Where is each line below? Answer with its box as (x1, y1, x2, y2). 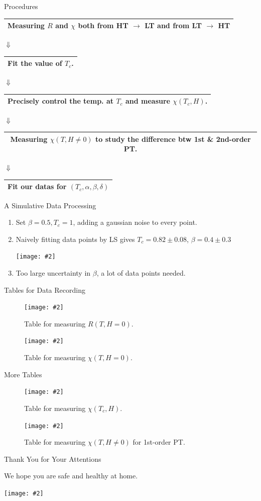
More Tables (4, 369, 42, 379)
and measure (125, 96, 170, 106)
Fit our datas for (8, 181, 67, 192)
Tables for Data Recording (4, 284, 85, 295)
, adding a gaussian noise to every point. (73, 217, 197, 227)
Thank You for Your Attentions (4, 453, 101, 464)
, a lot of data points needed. (96, 267, 186, 278)
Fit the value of (8, 58, 62, 68)
